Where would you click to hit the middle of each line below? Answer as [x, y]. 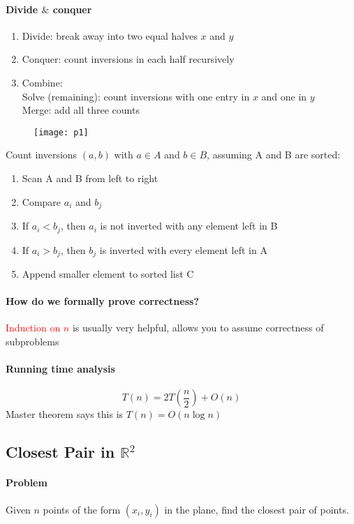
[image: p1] [61, 132]
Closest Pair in [60, 452]
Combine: [42, 82]
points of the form [82, 509]
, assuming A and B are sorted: [274, 155]
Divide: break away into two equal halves [110, 35]
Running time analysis [60, 369]
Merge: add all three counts [81, 110]
